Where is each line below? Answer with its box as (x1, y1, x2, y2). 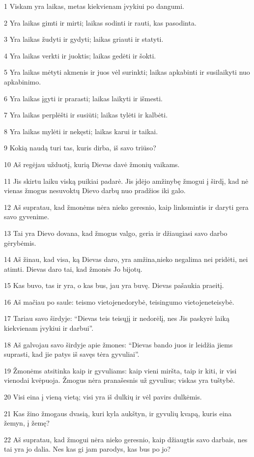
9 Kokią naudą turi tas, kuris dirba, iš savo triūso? (4, 143, 156, 153)
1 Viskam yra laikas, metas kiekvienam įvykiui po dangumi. (4, 1, 185, 11)
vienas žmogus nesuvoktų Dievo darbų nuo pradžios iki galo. (4, 185, 186, 196)
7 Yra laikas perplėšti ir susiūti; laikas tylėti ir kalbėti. (4, 110, 168, 120)
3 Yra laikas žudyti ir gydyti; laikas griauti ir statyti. (4, 34, 164, 44)
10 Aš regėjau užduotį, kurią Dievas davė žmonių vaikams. (4, 159, 180, 169)
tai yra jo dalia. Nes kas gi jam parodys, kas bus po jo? (4, 444, 171, 454)
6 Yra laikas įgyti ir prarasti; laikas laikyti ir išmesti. (4, 93, 163, 103)
